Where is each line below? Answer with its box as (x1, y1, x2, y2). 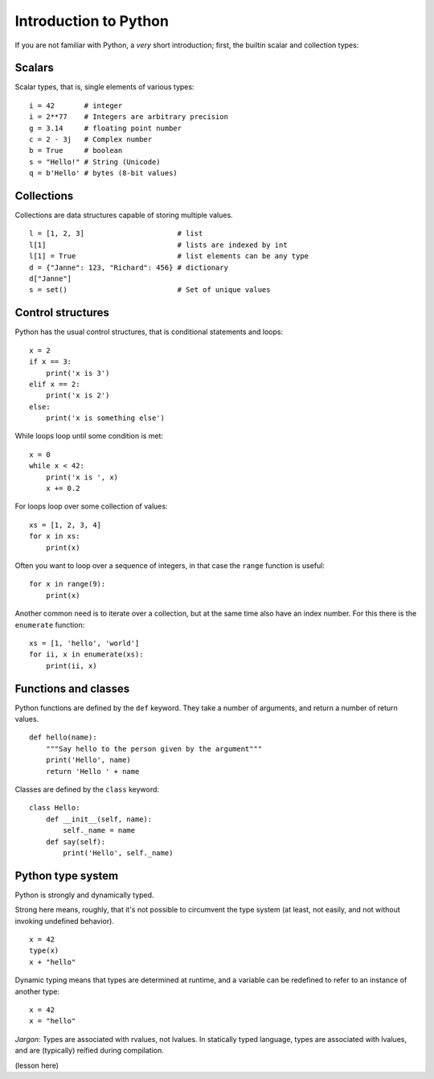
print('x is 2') (45, 391, 110, 400)
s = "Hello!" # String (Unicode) (29, 157, 161, 167)
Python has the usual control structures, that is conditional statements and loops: (14, 327, 284, 337)
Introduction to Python (14, 12, 169, 30)
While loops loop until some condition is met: (14, 431, 164, 441)
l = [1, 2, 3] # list (29, 229, 203, 238)
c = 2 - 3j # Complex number (29, 135, 153, 144)
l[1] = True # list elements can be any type (29, 252, 309, 261)
